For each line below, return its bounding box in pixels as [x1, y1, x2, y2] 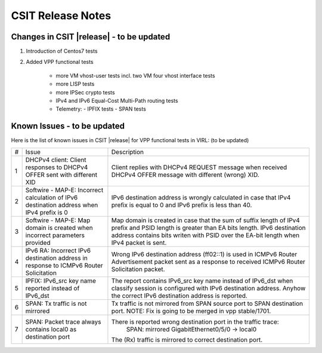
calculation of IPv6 [25, 193, 78, 201]
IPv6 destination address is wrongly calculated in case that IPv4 [111, 193, 291, 201]
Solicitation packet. [111, 265, 165, 273]
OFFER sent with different [25, 170, 98, 179]
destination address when [25, 201, 98, 209]
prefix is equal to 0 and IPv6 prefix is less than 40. [111, 201, 252, 209]
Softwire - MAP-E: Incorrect [25, 186, 104, 194]
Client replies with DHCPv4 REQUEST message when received [111, 163, 287, 171]
